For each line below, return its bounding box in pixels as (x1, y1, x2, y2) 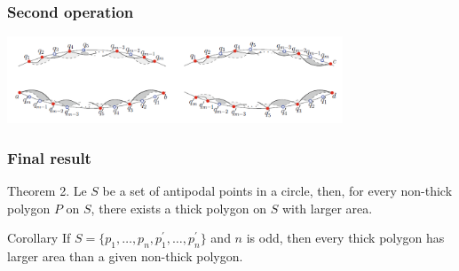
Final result (7, 146, 91, 168)
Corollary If (7, 228, 71, 247)
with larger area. (281, 198, 373, 217)
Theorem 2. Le (7, 182, 87, 200)
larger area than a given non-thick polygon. (7, 247, 243, 266)
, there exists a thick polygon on (91, 198, 266, 217)
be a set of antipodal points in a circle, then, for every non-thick (102, 182, 453, 200)
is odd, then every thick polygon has (246, 228, 445, 247)
